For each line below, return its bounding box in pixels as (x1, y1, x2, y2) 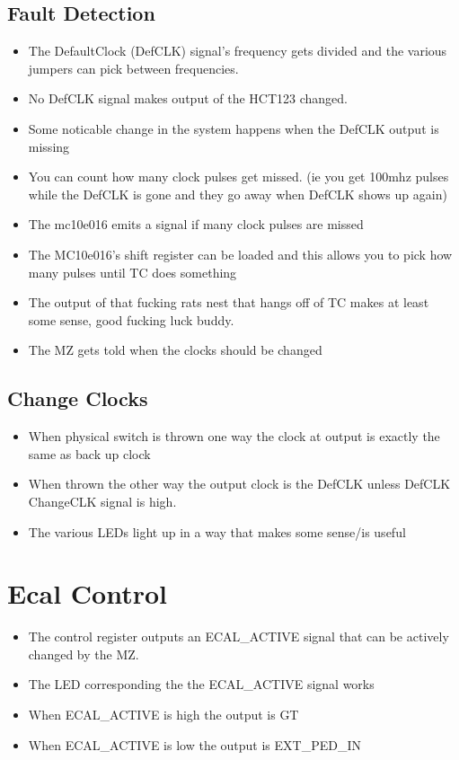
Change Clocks (7, 384, 148, 412)
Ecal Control (7, 575, 167, 612)
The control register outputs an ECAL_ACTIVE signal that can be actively (28, 627, 449, 646)
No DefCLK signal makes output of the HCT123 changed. (28, 89, 348, 108)
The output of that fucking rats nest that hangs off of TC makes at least (28, 293, 429, 312)
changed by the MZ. (28, 644, 139, 663)
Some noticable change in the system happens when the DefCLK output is (28, 119, 439, 137)
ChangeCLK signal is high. (28, 491, 177, 510)
